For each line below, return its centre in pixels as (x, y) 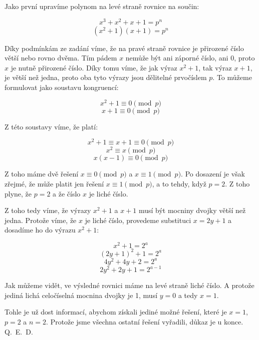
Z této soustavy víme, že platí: (51, 126)
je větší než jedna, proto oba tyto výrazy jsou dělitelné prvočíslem (106, 77)
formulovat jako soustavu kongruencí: (62, 87)
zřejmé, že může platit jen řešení (54, 184)
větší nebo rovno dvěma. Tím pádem (61, 58)
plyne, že (18, 193)
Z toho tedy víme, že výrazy (48, 210)
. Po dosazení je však (213, 174)
